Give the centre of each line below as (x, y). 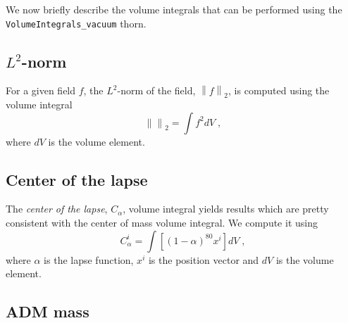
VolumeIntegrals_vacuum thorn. (76, 23)
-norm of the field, (156, 90)
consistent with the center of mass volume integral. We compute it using (162, 223)
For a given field (41, 90)
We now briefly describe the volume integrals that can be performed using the (174, 9)
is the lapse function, (89, 259)
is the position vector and (204, 259)
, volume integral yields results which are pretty (226, 209)
